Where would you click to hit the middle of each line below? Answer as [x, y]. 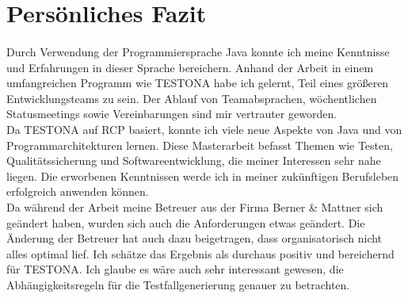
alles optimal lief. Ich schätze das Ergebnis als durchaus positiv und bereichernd [200, 253]
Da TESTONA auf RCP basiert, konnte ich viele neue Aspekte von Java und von [204, 129]
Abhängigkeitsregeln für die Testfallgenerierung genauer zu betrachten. [178, 284]
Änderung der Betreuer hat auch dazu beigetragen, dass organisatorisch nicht [194, 238]
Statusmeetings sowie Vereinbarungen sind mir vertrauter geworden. [172, 114]
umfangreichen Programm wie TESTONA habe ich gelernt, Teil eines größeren [198, 83]
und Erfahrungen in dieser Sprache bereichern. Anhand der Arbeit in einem [190, 67]
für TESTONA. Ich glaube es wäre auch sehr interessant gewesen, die [175, 269]
